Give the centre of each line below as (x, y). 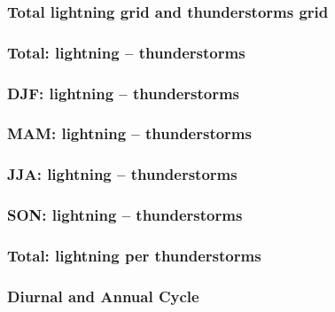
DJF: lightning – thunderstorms (124, 93)
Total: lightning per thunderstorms (134, 255)
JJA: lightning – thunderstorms (122, 174)
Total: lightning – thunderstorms (126, 52)
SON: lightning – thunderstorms (125, 215)
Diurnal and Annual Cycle (103, 296)
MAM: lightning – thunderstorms (129, 133)
